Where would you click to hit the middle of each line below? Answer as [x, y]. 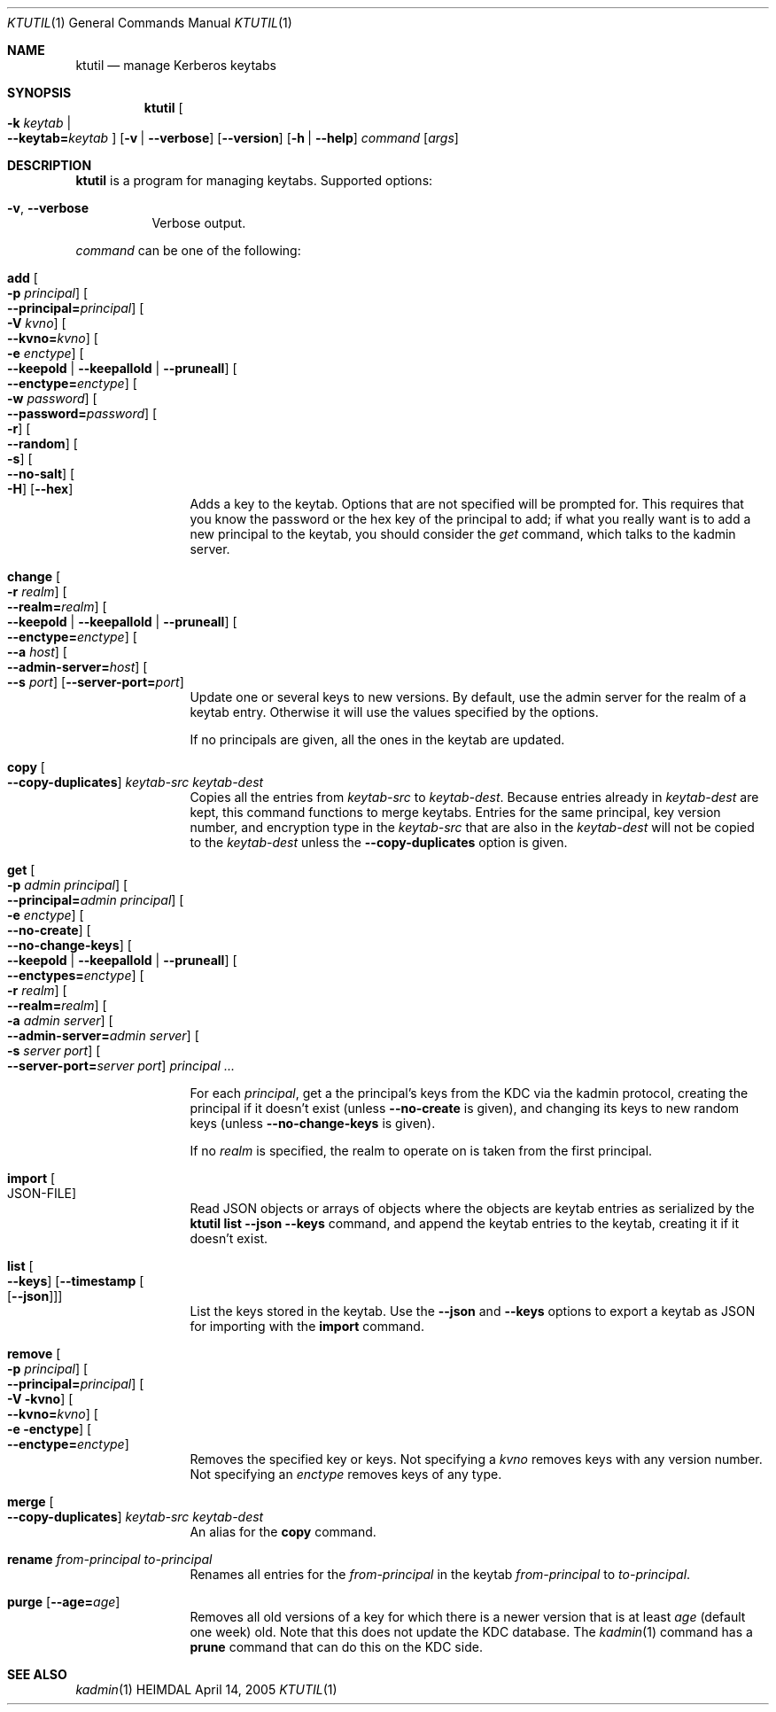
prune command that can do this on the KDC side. [336, 1647]
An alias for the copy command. [283, 1532]
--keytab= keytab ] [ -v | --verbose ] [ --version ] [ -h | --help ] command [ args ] [233, 138]
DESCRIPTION [50, 165]
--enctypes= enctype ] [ [76, 975]
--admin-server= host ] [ [78, 667]
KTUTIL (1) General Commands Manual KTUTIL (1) [150, 23]
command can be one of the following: [188, 250]
